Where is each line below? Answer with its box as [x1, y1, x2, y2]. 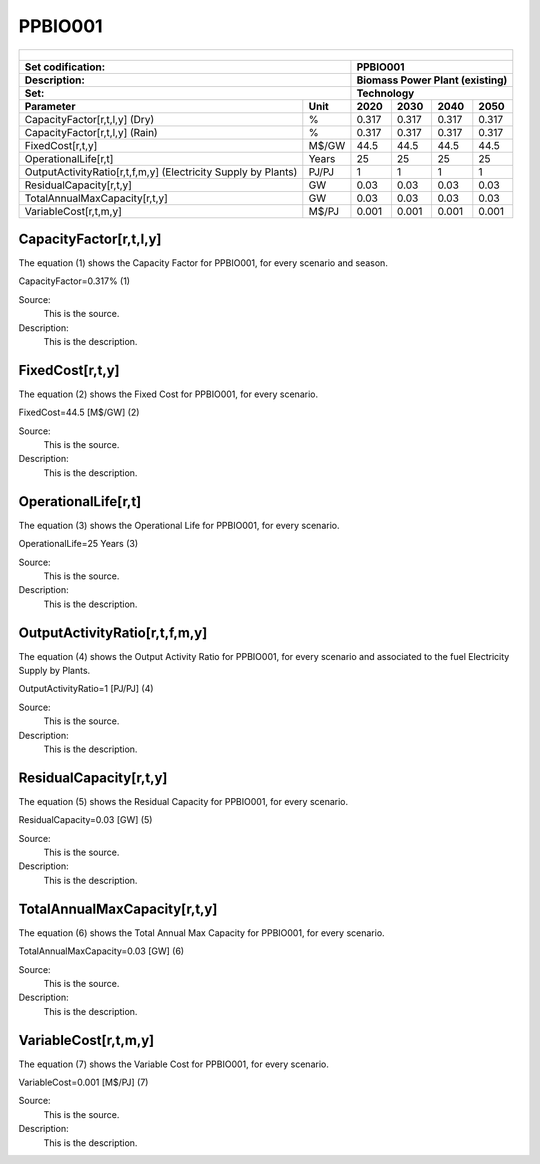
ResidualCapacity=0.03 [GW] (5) [18, 814, 153, 826]
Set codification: [24, 60, 106, 74]
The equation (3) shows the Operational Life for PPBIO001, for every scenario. [18, 519, 340, 531]
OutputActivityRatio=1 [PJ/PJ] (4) [18, 683, 154, 695]
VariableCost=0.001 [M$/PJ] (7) [18, 1076, 149, 1088]
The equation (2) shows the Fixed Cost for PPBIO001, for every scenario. [18, 388, 319, 400]
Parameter [24, 99, 76, 113]
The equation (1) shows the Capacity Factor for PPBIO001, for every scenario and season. [18, 257, 389, 269]
